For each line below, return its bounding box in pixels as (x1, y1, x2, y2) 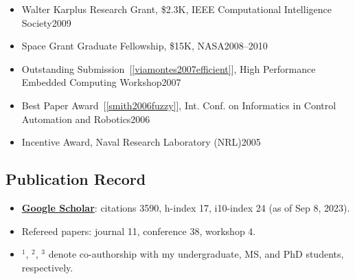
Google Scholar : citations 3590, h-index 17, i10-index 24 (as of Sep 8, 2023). (21, 200, 350, 214)
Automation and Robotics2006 (21, 111, 150, 126)
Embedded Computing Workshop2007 (21, 75, 181, 89)
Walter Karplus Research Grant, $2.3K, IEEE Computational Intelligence (21, 2, 332, 16)
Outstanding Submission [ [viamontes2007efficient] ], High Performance (21, 61, 316, 76)
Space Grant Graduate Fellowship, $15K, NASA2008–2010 (21, 38, 268, 53)
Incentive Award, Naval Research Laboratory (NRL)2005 (21, 135, 261, 149)
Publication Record (5, 168, 146, 190)
